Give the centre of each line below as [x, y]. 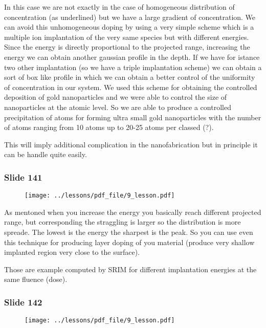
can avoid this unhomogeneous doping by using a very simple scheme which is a [129, 27]
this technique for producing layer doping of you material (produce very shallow [129, 242]
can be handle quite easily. [46, 154]
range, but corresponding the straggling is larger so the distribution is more [123, 222]
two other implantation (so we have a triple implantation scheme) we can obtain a [133, 67]
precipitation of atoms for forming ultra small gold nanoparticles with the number [133, 117]
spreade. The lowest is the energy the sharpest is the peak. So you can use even [129, 232]
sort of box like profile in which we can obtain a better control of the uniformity [130, 77]
